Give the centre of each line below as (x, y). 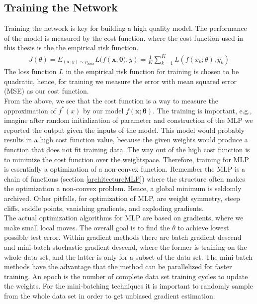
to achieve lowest (203, 227)
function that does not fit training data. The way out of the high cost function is (127, 149)
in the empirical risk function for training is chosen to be (152, 71)
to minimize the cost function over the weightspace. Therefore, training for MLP (127, 159)
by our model (103, 110)
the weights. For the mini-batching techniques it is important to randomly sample (128, 286)
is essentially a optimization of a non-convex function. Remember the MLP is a (125, 169)
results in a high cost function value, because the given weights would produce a (126, 140)
